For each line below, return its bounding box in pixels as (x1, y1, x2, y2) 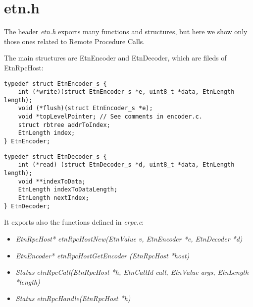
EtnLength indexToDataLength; (18, 186, 118, 193)
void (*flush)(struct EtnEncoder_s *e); (18, 105, 153, 112)
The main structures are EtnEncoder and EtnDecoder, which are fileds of (4, 53, 227, 63)
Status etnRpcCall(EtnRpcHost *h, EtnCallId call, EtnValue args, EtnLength (15, 267, 249, 277)
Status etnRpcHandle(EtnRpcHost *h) (15, 293, 131, 304)
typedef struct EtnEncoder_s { (4, 80, 107, 87)
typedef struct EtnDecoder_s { (4, 153, 107, 160)
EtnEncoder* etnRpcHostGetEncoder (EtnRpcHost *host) (15, 250, 190, 260)
